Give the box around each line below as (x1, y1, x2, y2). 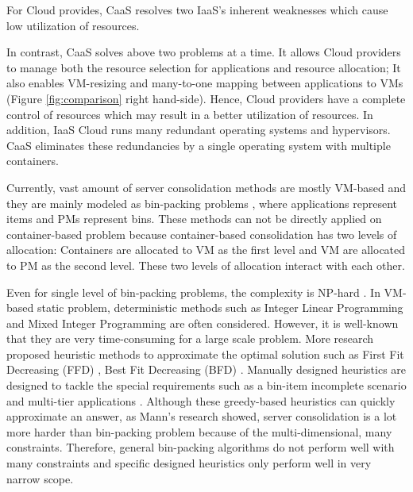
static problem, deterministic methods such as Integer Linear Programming (37, 299, 403, 316)
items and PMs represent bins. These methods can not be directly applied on (6, 210, 382, 227)
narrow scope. (6, 470, 74, 486)
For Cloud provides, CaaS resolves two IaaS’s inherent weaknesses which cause (6, 2, 388, 17)
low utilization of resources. (6, 17, 140, 33)
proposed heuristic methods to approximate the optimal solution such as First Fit (6, 345, 404, 362)
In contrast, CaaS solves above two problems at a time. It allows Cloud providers (6, 44, 401, 60)
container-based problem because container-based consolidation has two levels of (6, 225, 397, 242)
